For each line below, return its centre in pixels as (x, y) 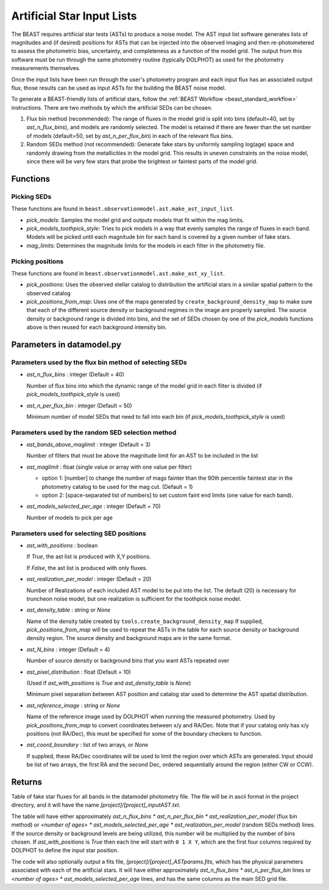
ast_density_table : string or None (69, 610)
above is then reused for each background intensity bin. (97, 327)
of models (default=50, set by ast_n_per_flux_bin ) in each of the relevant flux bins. (130, 136)
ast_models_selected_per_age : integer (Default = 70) (94, 507)
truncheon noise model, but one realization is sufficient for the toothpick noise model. (134, 599)
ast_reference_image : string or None (73, 705)
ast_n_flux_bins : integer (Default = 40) (76, 374)
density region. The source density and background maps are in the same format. (129, 638)
